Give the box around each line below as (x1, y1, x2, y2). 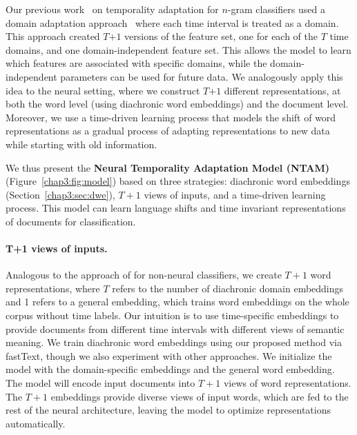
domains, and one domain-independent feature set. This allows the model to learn (6, 42, 351, 57)
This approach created (6, 29, 100, 43)
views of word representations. (223, 376, 351, 390)
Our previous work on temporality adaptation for (6, 2, 219, 16)
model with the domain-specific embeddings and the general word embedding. (6, 362, 335, 376)
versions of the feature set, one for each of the (124, 29, 318, 43)
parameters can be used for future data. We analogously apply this (60, 69, 343, 83)
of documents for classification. (6, 214, 136, 228)
